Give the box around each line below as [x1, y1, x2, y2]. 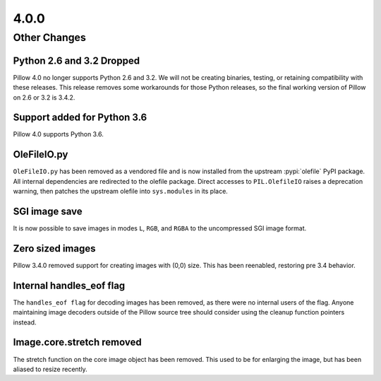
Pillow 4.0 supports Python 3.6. [13, 130, 104, 139]
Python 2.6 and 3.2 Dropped [13, 54, 140, 66]
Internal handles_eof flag [13, 279, 126, 291]
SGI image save [13, 205, 83, 217]
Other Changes [13, 31, 86, 44]
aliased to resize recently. [13, 365, 87, 373]
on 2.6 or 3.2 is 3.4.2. [13, 93, 75, 102]
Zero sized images [13, 242, 96, 254]
